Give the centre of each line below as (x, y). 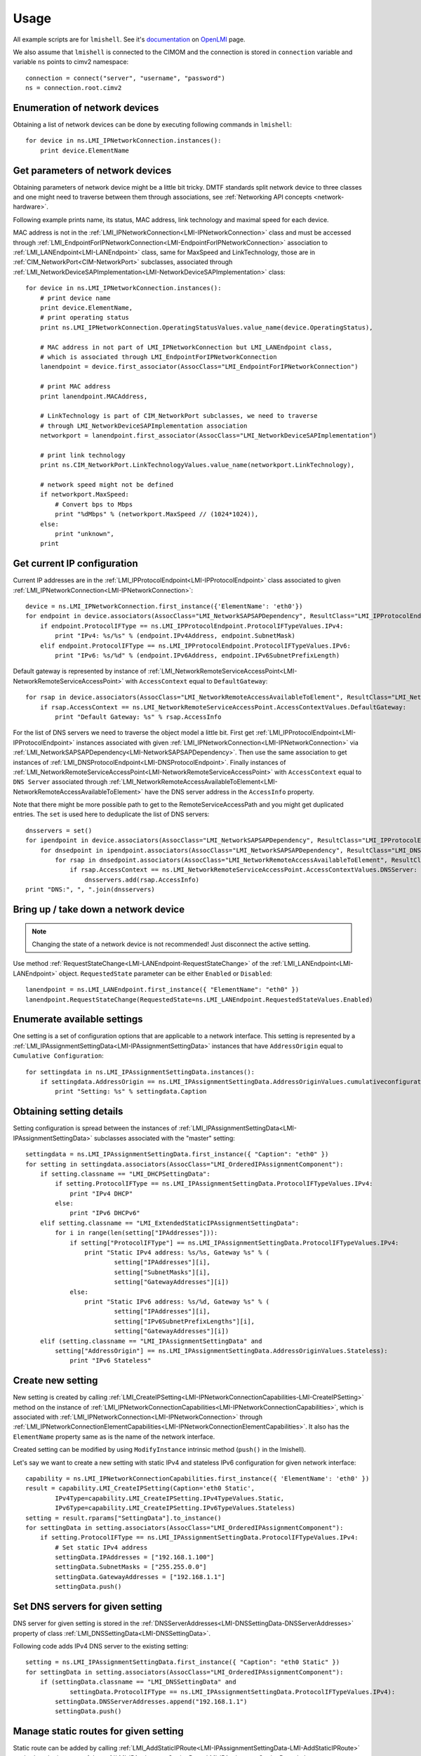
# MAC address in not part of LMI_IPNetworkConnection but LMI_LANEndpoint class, (186, 347)
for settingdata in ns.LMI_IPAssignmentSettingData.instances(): (140, 1072)
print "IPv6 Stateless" (111, 1361)
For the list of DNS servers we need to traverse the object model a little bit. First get (134, 733)
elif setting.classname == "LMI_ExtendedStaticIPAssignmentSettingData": (169, 1223)
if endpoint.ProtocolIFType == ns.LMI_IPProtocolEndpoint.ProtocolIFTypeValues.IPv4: (192, 626)
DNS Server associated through (60, 782)
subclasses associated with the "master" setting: (164, 1138)
